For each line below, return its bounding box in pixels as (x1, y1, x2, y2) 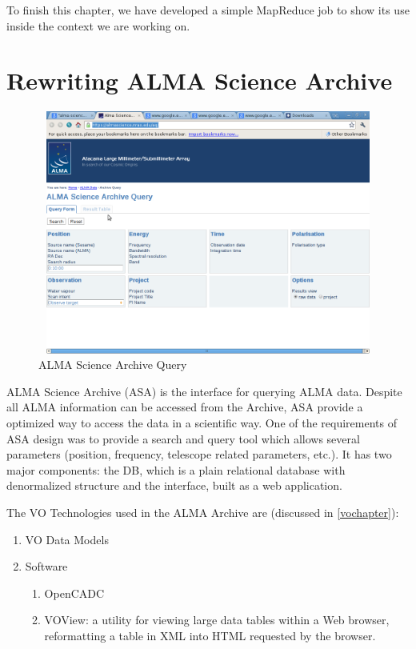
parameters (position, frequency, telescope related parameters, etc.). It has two (6, 446, 392, 463)
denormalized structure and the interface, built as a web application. (6, 477, 342, 494)
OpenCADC (44, 584, 105, 601)
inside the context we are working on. (6, 17, 190, 34)
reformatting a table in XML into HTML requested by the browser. (44, 627, 376, 643)
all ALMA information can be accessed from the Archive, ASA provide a (6, 399, 363, 415)
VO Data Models (25, 531, 109, 547)
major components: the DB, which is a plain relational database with (6, 461, 346, 478)
